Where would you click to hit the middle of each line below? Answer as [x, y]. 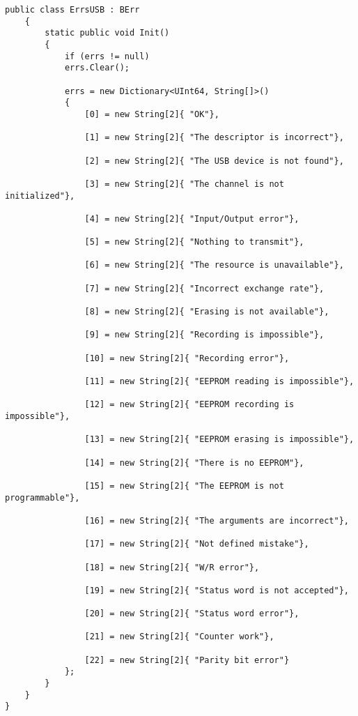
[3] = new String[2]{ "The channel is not [184, 184]
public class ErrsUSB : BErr [72, 10]
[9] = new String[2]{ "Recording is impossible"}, [204, 335]
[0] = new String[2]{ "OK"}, [152, 114]
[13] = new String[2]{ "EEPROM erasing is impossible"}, [219, 440]
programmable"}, [42, 497]
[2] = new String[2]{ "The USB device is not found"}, [214, 161]
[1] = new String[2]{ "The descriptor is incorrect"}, [214, 138]
